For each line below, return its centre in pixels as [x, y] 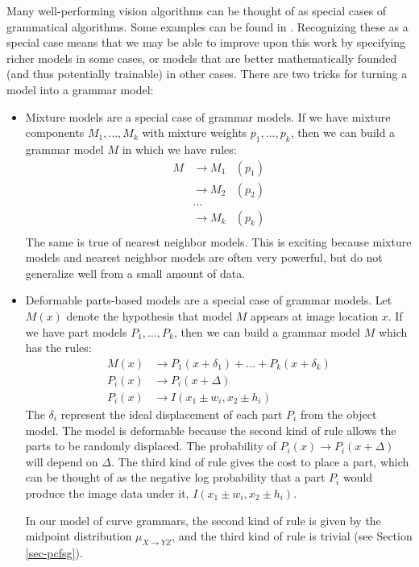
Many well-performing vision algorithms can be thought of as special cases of [197, 10]
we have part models [76, 331]
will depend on [62, 461]
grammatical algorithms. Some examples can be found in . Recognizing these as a [207, 26]
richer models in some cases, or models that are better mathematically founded [202, 58]
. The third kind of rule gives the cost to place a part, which [260, 461]
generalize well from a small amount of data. [135, 273]
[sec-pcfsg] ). [54, 552]
